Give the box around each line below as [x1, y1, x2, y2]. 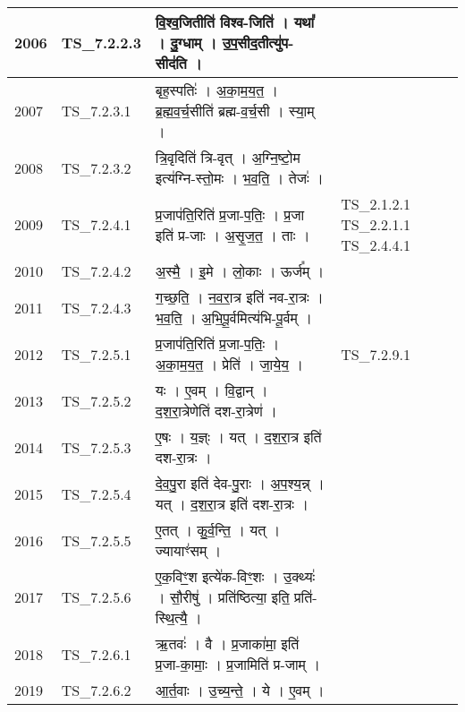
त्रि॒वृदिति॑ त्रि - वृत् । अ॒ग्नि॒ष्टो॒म [155, 147, 300, 167]
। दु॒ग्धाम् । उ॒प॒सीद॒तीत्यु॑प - [155, 32, 294, 53]
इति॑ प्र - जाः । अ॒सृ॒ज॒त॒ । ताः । [155, 224, 310, 245]
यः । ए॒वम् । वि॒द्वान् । [155, 380, 268, 400]
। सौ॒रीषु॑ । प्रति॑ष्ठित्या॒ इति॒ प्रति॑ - [155, 587, 317, 607]
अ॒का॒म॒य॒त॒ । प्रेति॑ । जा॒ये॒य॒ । [155, 354, 304, 374]
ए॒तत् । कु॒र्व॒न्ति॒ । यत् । [155, 519, 281, 540]
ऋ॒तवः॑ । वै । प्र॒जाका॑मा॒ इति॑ [155, 633, 300, 654]
